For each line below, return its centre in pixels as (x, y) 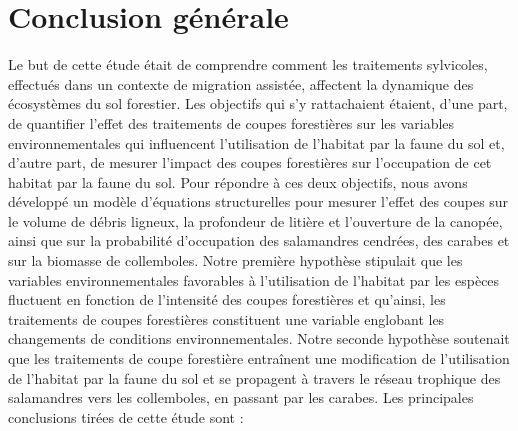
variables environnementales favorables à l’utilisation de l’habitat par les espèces (254, 279)
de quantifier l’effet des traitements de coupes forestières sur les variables (231, 122)
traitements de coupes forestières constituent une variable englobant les (226, 318)
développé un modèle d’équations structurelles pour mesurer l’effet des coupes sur (258, 201)
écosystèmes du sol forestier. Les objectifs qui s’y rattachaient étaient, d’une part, (258, 103)
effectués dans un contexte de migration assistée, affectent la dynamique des (241, 83)
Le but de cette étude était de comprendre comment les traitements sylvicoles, (248, 64)
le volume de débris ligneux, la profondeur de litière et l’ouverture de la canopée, (255, 220)
